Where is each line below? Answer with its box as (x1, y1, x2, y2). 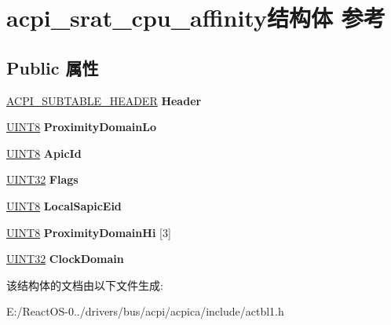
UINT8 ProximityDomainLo (6, 119, 157, 135)
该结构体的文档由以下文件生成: (6, 276, 163, 293)
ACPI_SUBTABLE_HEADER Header (6, 92, 202, 108)
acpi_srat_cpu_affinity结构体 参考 (6, 2, 386, 34)
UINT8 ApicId (6, 144, 82, 161)
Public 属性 (6, 55, 99, 79)
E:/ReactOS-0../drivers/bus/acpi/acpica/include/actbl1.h (6, 303, 284, 320)
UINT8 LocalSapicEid (6, 197, 122, 214)
